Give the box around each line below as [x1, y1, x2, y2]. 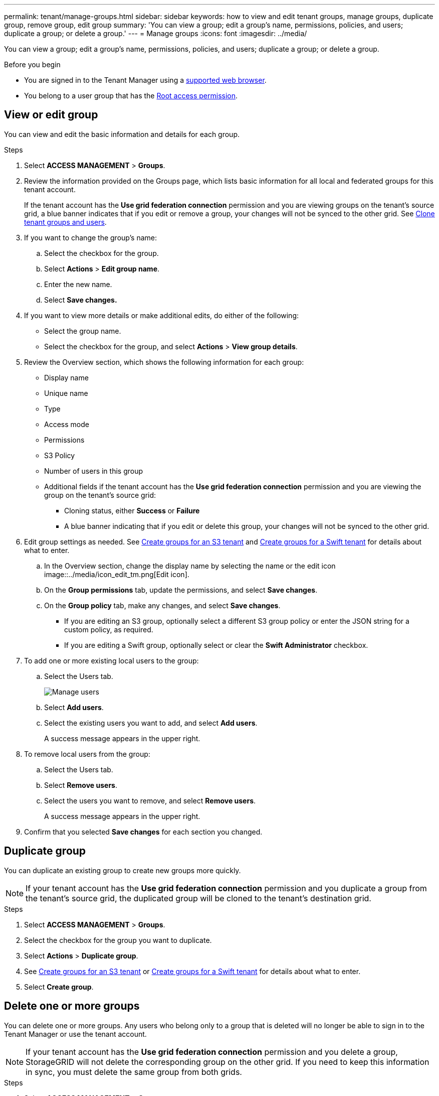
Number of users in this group [44, 466, 143, 475]
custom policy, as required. [64, 625, 153, 634]
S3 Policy [44, 451, 75, 460]
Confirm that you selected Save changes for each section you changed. [24, 827, 263, 836]
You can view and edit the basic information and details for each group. [4, 129, 240, 139]
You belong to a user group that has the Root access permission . [24, 91, 238, 100]
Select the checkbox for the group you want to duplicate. [24, 935, 212, 944]
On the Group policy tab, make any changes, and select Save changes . [44, 601, 281, 610]
